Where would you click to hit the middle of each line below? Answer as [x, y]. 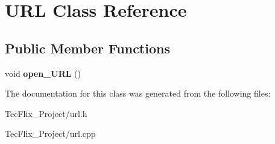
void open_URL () [43, 73]
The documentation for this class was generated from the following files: [138, 93]
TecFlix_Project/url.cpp [50, 133]
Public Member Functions [87, 48]
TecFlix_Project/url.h [46, 113]
